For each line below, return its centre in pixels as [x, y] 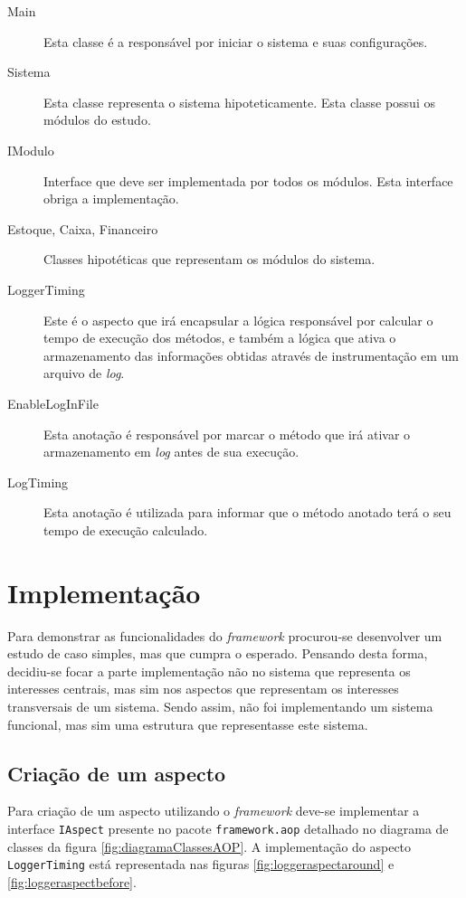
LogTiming [38, 482]
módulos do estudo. [97, 120]
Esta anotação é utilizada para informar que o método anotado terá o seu [247, 512]
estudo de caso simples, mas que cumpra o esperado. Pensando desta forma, [218, 653]
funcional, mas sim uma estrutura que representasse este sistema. [188, 724]
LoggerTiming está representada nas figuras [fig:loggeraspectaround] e [201, 864]
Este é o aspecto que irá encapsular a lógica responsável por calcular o [238, 320]
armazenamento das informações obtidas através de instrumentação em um [251, 355]
